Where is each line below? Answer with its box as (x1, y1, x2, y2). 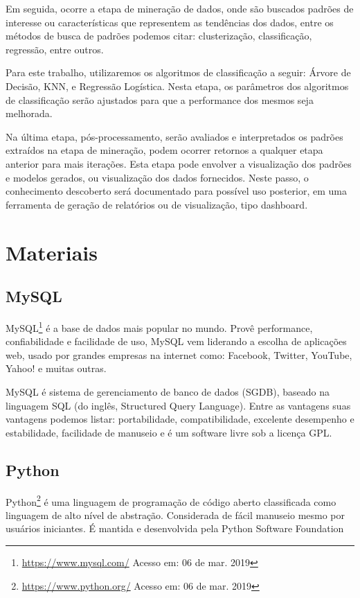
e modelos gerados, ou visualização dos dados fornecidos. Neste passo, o (6, 170, 309, 184)
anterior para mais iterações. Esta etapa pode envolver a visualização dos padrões (6, 156, 352, 170)
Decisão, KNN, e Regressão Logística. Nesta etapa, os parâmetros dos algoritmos (6, 78, 349, 93)
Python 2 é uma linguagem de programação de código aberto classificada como (6, 492, 336, 509)
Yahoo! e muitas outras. (6, 361, 107, 376)
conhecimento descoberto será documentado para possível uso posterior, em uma (6, 184, 347, 198)
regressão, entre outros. (6, 42, 104, 56)
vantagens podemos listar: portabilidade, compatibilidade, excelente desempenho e (6, 412, 354, 426)
